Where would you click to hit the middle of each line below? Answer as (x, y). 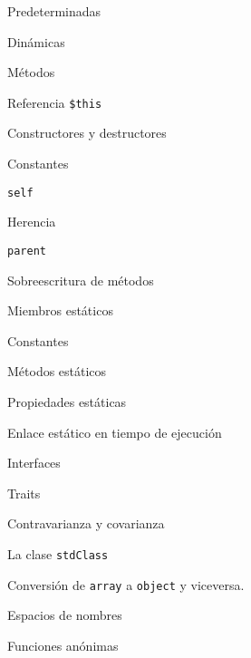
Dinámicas (36, 41)
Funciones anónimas (63, 645)
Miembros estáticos (60, 310)
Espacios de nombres (65, 615)
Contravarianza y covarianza (86, 523)
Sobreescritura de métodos (81, 280)
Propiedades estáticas (67, 401)
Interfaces (34, 463)
